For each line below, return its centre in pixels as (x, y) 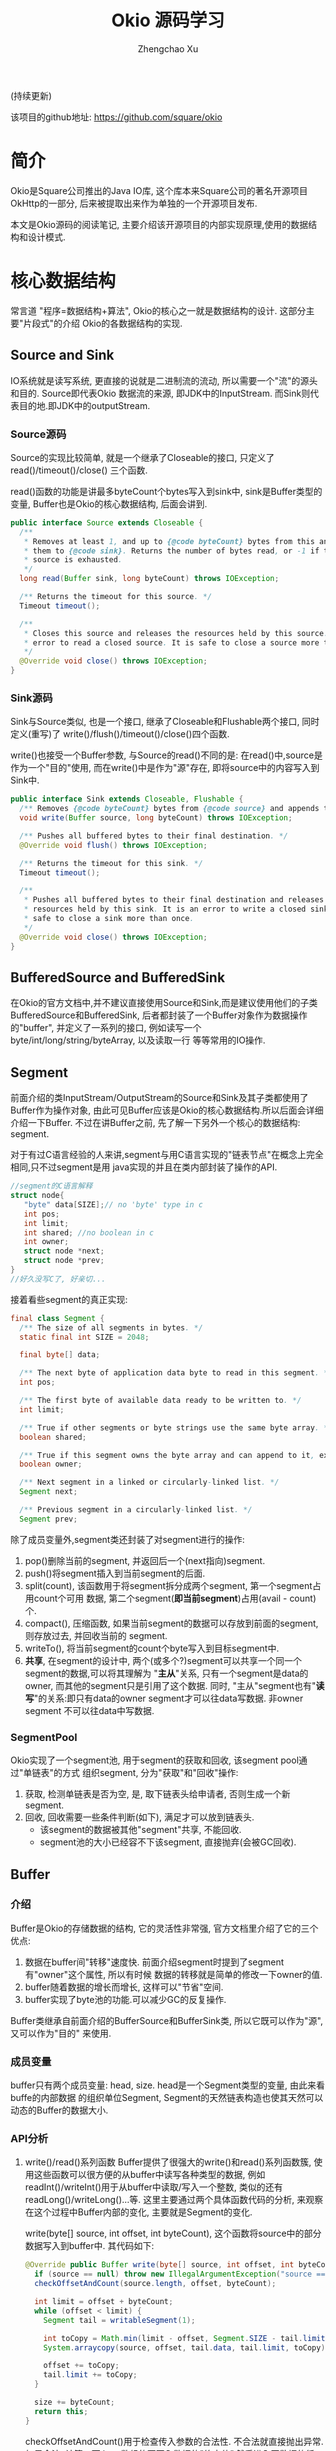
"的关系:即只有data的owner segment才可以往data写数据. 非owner (168, 1698)
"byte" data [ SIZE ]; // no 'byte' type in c (113, 1204)
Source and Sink (62, 355)
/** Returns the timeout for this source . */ (116, 597)
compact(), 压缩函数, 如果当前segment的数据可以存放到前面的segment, (171, 1623)
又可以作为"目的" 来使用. (61, 2033)
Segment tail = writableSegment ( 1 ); (119, 2320)
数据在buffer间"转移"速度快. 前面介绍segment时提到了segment (154, 1962)
